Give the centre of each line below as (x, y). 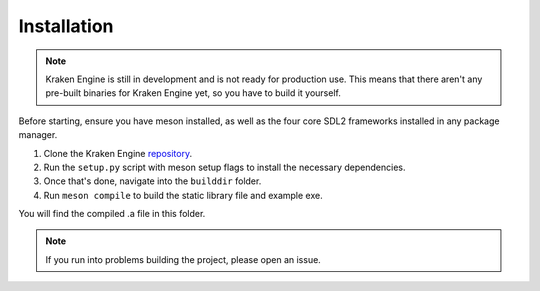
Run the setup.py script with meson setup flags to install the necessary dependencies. (224, 167)
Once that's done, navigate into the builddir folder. (152, 181)
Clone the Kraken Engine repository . (118, 153)
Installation (66, 26)
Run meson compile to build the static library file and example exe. (183, 195)
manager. (38, 135)
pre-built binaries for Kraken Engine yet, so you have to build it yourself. (193, 93)
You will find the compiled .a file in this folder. (112, 214)
